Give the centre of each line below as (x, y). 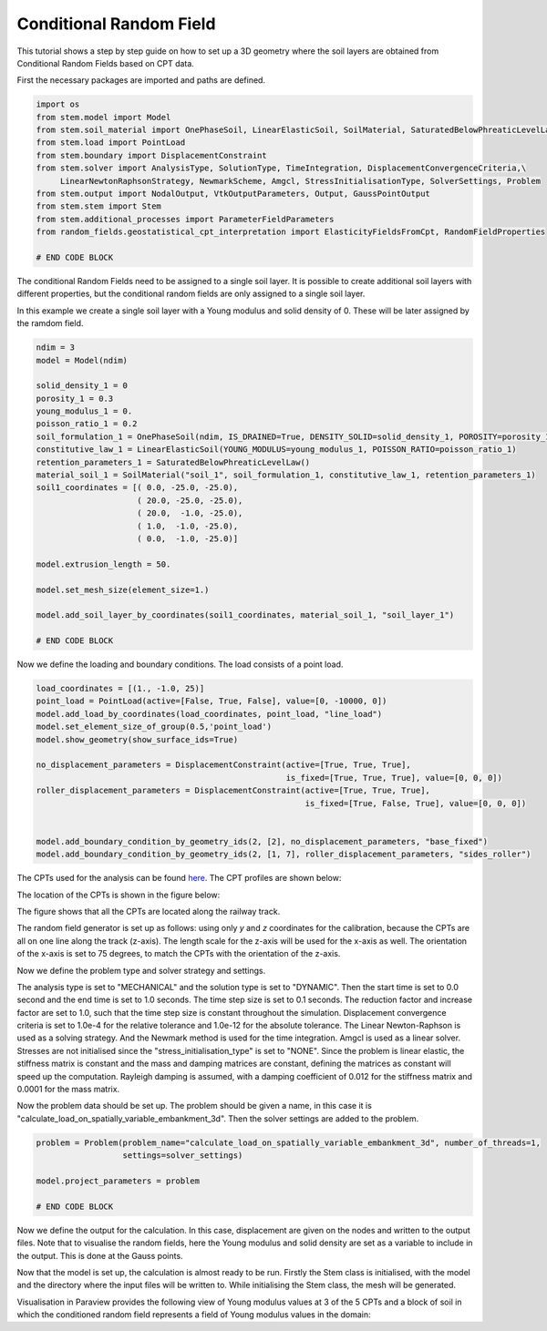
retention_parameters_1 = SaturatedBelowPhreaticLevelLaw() (173, 462)
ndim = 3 (56, 348)
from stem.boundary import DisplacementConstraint (152, 155)
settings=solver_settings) (183, 1156)
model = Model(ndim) (82, 360)
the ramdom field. (50, 323)
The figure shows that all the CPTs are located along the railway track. (149, 911)
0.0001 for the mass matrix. (68, 1090)
